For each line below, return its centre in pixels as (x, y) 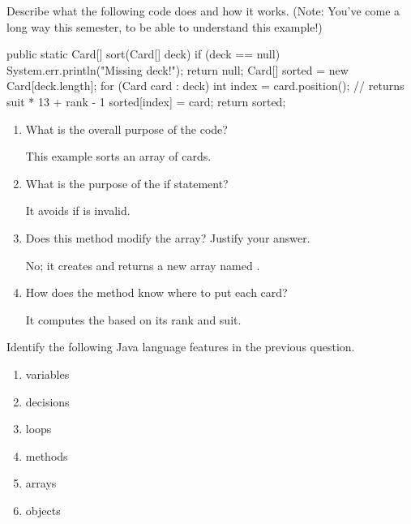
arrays (41, 483)
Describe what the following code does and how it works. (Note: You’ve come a (203, 11)
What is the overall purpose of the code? (126, 129)
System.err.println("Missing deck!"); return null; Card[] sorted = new (178, 69)
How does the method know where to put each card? (156, 292)
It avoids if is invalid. (78, 210)
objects (43, 510)
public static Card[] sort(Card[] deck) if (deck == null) (143, 54)
